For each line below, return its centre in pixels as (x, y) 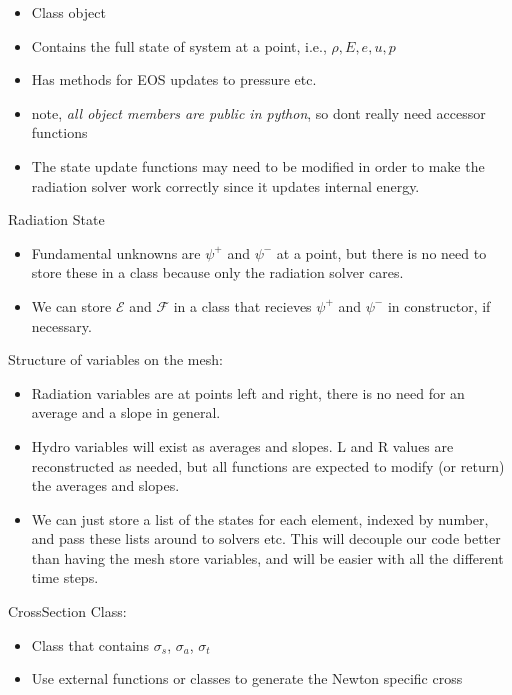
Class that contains (90, 644)
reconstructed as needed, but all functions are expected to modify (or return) (268, 465)
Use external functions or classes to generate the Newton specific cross (247, 678)
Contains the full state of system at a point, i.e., (179, 45)
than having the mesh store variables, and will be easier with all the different (267, 557)
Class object (68, 12)
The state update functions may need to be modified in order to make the (258, 165)
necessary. (61, 325)
